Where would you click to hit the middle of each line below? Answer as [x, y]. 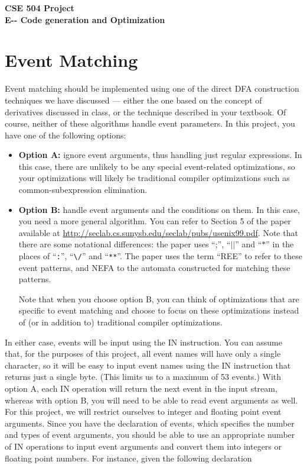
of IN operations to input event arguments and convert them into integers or [143, 446]
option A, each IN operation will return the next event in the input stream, [141, 388]
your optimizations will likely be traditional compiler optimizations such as [154, 178]
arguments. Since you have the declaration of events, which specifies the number [150, 423]
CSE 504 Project [40, 8]
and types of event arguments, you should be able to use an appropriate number [150, 435]
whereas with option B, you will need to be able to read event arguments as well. [151, 400]
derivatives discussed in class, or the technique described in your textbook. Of [146, 112]
